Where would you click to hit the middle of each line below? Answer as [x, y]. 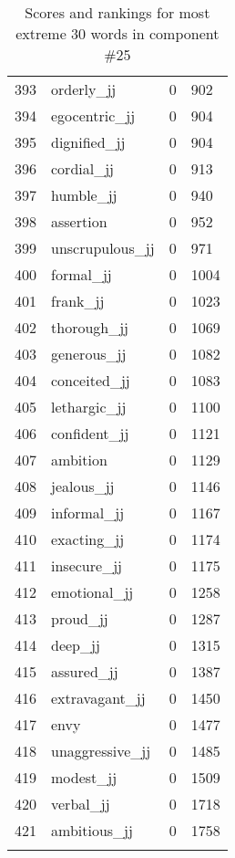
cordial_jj [82, 168]
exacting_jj [88, 539]
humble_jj [84, 195]
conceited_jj [91, 380]
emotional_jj [92, 592]
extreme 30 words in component [117, 33]
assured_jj [85, 671]
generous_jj [89, 354]
